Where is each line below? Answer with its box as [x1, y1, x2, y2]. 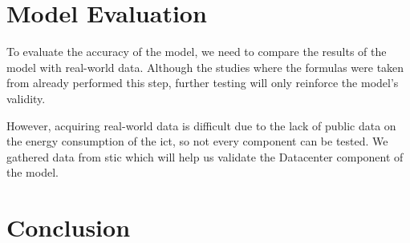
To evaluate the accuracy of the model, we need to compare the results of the [6, 43, 387, 60]
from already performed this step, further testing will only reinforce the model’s [6, 74, 399, 91]
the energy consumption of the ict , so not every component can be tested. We [6, 133, 388, 149]
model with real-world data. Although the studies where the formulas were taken [6, 58, 404, 75]
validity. [6, 90, 46, 106]
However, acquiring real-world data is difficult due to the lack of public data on [6, 117, 396, 133]
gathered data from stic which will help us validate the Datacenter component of [6, 148, 404, 165]
